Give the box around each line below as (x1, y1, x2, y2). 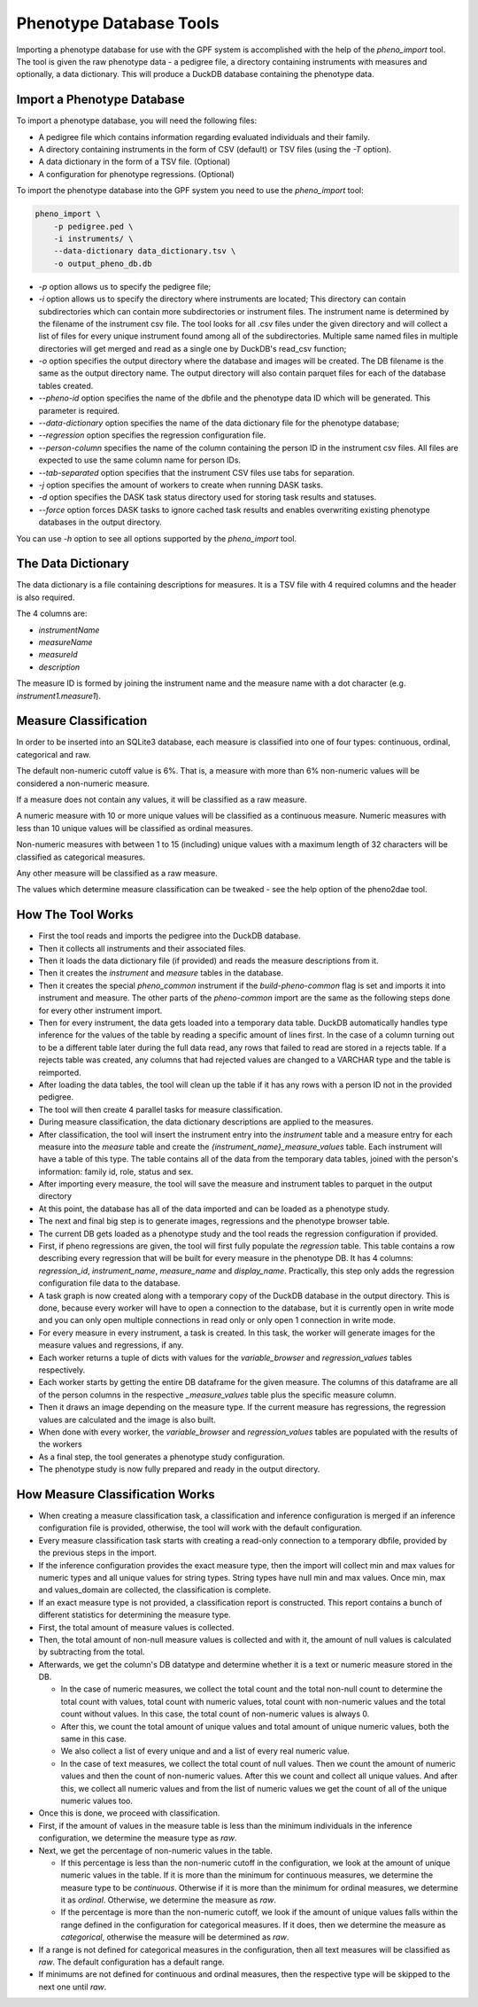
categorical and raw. (16, 749, 91, 759)
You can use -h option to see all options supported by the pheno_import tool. (16, 533, 297, 544)
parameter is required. (38, 405, 119, 416)
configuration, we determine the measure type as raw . (38, 1832, 237, 1843)
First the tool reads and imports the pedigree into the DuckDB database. (38, 930, 301, 941)
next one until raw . (38, 1981, 107, 1992)
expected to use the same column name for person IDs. (38, 455, 242, 465)
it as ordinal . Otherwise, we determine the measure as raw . (60, 1894, 276, 1905)
